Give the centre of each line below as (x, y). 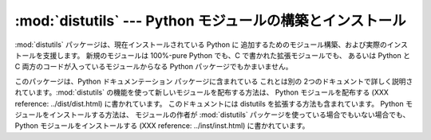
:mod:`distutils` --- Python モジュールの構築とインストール (210, 21)
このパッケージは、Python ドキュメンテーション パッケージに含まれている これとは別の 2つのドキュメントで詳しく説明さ (214, 81)
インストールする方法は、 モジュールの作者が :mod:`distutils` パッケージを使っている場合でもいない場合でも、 (229, 115)
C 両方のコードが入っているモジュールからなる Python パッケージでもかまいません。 (154, 67)
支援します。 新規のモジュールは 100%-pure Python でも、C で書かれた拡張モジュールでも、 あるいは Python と (227, 55)
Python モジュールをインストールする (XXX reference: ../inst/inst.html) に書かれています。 (162, 126)
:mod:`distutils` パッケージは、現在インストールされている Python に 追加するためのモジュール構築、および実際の (201, 45)
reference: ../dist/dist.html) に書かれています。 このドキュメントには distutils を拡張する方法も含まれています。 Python (209, 103)
